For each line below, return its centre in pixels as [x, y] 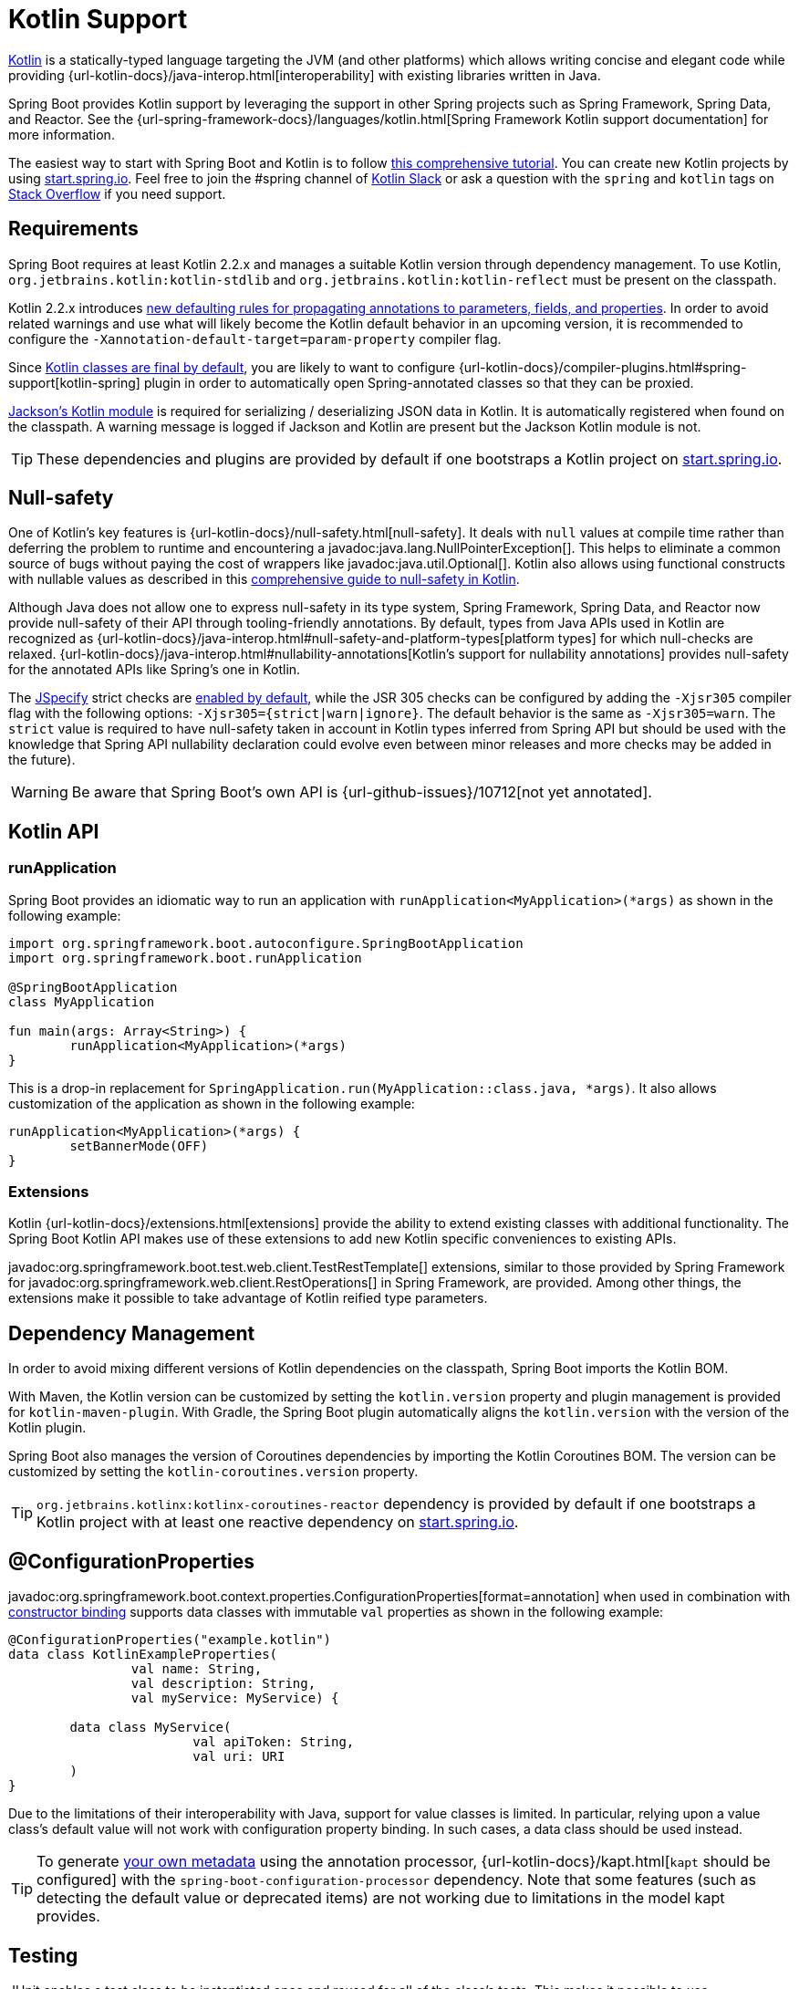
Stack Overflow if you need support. [117, 193]
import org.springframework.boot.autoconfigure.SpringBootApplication [266, 943]
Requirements [73, 229]
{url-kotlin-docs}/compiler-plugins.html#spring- [602, 367]
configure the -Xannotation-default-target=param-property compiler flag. [255, 338]
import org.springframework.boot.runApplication [185, 958]
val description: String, [223, 1684]
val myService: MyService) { [235, 1698]
